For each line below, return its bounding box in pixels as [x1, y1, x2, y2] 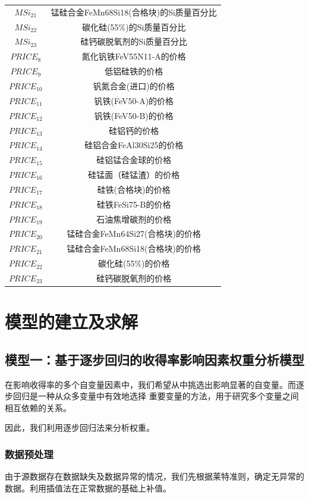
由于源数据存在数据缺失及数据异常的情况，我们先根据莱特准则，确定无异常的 [5, 470, 304, 483]
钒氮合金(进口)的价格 [93, 79, 175, 92]
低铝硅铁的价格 [105, 65, 163, 77]
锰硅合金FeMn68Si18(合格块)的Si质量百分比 [51, 5, 217, 18]
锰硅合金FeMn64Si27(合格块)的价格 [67, 227, 201, 240]
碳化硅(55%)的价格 [98, 257, 170, 270]
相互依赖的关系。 [5, 401, 71, 414]
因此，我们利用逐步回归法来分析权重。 [5, 421, 154, 434]
